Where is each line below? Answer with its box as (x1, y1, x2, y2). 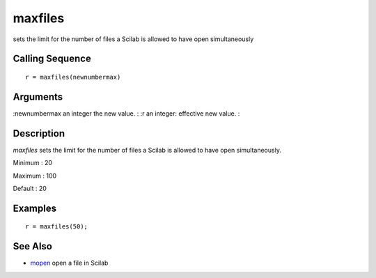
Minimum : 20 (13, 159, 52, 167)
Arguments (13, 91, 63, 102)
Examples (13, 202, 57, 214)
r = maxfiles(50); (25, 223, 88, 231)
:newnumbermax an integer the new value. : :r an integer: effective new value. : (13, 109, 240, 118)
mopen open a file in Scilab (30, 258, 109, 268)
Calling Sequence (13, 53, 92, 65)
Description (13, 128, 65, 139)
